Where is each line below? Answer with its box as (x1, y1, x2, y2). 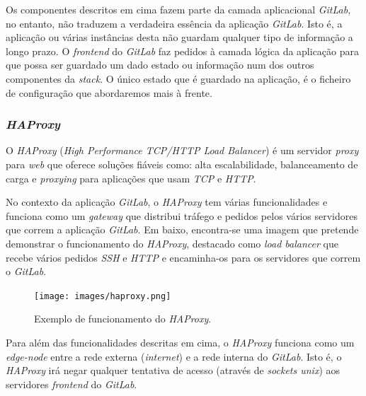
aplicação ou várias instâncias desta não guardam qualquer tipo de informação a (6, 30, 353, 45)
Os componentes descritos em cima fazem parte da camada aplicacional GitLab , (6, 2, 351, 16)
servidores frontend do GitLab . (6, 376, 137, 391)
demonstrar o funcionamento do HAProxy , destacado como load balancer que (6, 235, 338, 250)
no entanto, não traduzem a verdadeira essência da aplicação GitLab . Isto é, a (6, 16, 343, 30)
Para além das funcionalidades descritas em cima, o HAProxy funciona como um (6, 334, 355, 349)
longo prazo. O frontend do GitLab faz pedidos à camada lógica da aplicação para (6, 43, 360, 58)
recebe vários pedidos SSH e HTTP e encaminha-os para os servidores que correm (6, 250, 361, 264)
